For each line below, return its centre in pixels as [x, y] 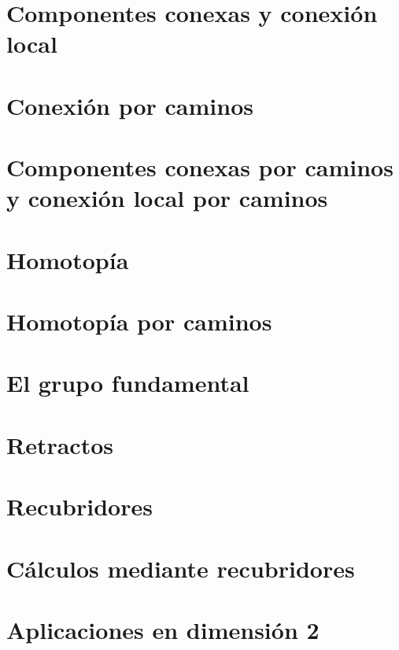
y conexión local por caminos [167, 198]
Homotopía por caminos [139, 321]
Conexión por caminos [130, 105]
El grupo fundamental [128, 383]
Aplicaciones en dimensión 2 [163, 629]
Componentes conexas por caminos [200, 167]
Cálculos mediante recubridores [181, 568]
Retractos [60, 444]
